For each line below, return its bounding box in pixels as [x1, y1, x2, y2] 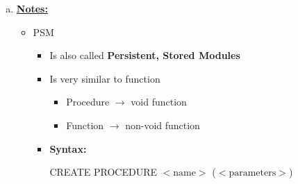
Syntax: [49, 141, 87, 156]
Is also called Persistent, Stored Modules [49, 48, 240, 62]
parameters [229, 168, 276, 178]
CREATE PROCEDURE [49, 165, 157, 179]
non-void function [125, 117, 200, 132]
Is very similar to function [49, 71, 160, 85]
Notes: [16, 1, 48, 15]
